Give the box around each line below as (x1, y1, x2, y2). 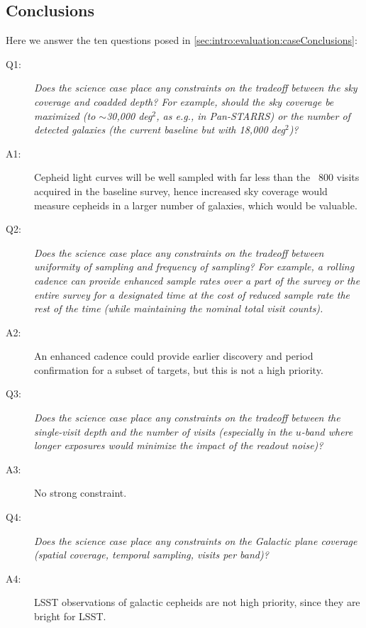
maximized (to (34, 108, 96, 123)
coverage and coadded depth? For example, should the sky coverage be (34, 94, 334, 109)
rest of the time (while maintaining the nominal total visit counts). (34, 301, 323, 316)
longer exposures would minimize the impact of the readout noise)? (34, 438, 323, 453)
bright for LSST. (34, 609, 106, 624)
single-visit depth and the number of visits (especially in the (34, 424, 292, 439)
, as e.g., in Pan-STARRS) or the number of (156, 108, 350, 123)
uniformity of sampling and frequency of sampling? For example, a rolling (34, 259, 355, 274)
